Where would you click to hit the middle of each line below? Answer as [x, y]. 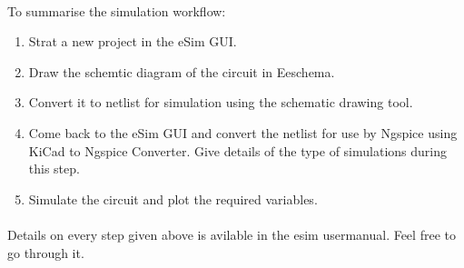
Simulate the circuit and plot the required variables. [173, 199]
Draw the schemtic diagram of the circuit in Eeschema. [182, 71]
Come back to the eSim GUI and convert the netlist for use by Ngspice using [243, 132]
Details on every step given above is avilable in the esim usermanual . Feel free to [232, 234]
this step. [54, 169]
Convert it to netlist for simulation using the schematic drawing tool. [221, 102]
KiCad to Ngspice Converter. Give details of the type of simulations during [237, 150]
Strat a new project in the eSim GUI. [133, 41]
